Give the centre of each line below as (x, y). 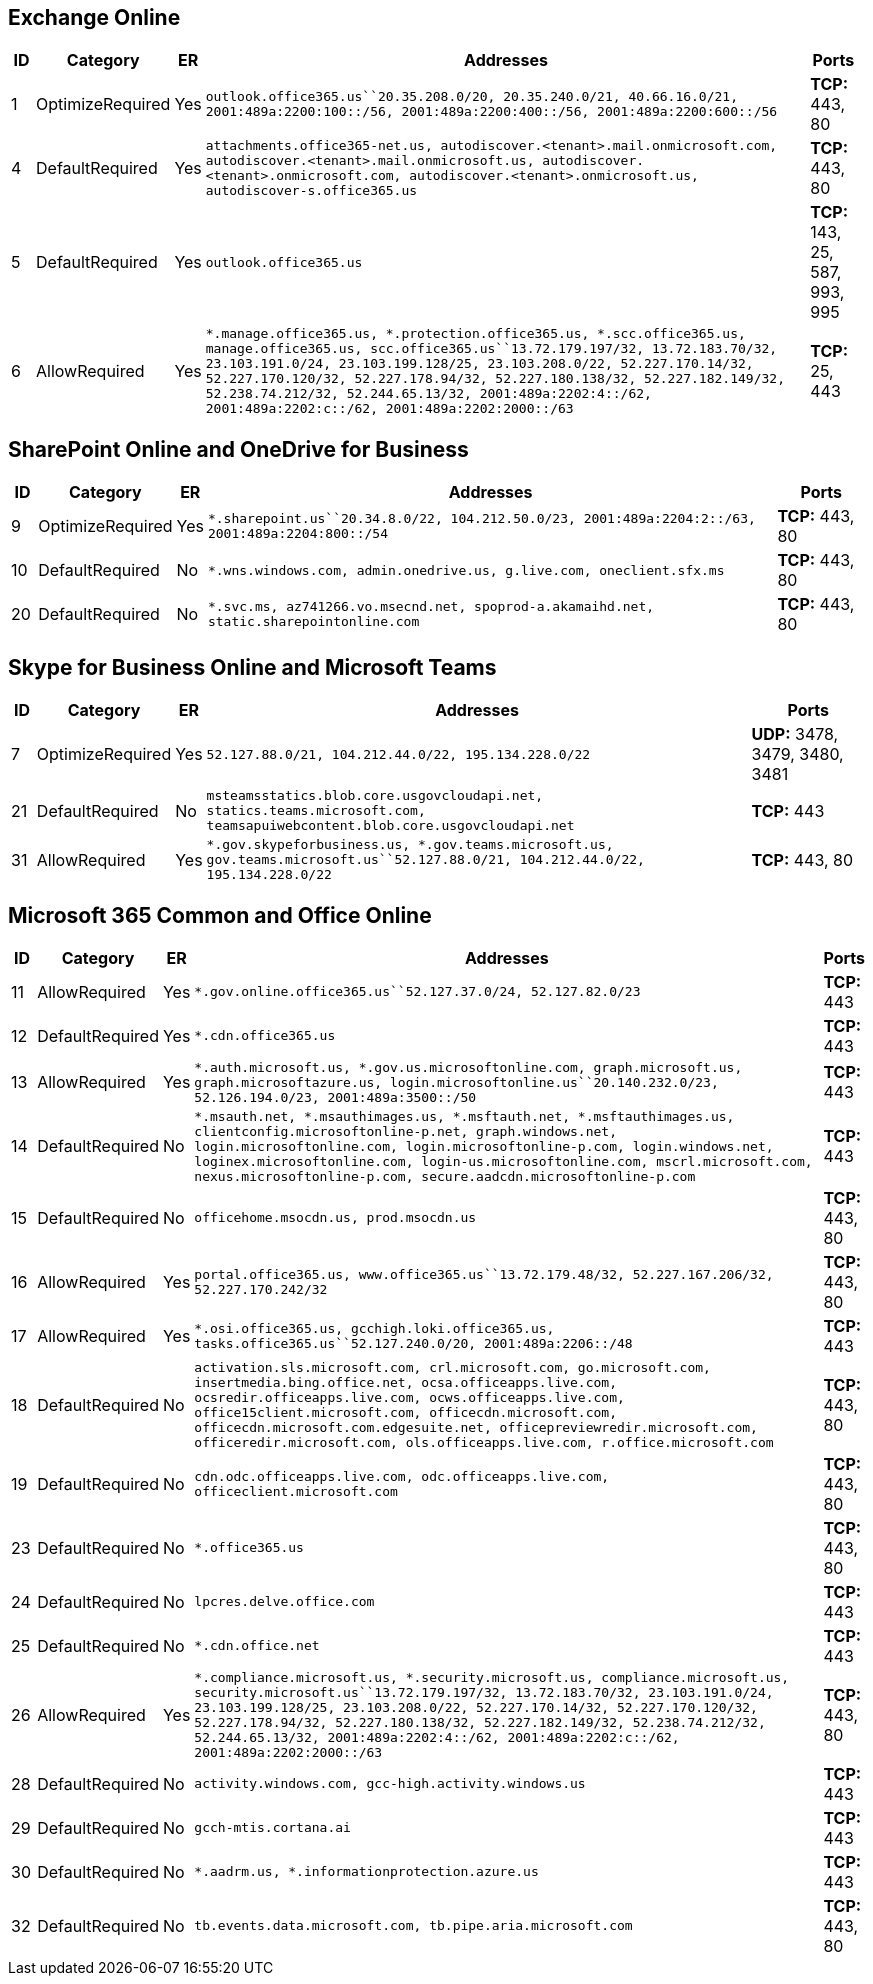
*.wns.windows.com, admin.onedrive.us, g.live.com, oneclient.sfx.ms (466, 570)
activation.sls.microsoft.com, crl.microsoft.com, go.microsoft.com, (452, 1367)
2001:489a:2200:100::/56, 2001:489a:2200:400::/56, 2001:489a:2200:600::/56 (491, 112)
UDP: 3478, (795, 734)
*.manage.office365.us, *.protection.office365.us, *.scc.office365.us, (475, 334)
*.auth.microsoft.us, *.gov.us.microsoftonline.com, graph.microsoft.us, (468, 1067)
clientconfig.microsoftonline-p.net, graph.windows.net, (405, 1131)
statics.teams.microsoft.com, (316, 811)
